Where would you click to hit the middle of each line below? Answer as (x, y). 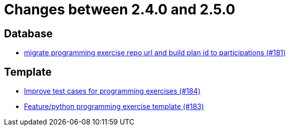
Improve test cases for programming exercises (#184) (112, 91)
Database (28, 33)
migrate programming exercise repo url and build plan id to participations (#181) (155, 53)
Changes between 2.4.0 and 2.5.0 (120, 9)
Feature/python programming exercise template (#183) (114, 107)
